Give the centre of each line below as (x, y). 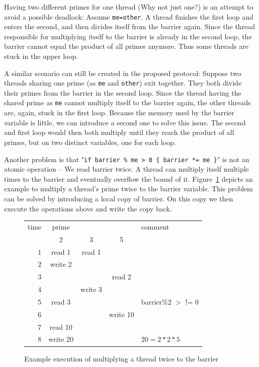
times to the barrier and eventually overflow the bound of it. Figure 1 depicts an (128, 178)
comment (155, 226)
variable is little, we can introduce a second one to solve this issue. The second (125, 122)
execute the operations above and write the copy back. (88, 208)
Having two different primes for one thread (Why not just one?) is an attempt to (129, 7)
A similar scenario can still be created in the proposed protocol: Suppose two (123, 73)
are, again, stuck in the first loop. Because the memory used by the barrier (119, 113)
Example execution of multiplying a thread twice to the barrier (121, 358)
